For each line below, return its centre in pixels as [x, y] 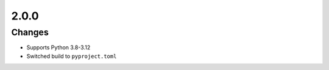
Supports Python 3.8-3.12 [58, 47]
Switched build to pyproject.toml [72, 56]
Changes [30, 32]
